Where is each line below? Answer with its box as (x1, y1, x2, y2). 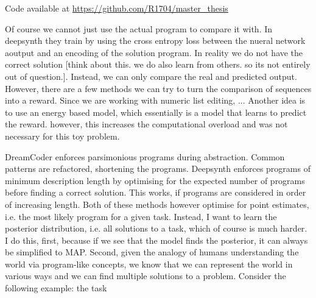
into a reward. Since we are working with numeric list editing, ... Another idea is (5, 94, 306, 107)
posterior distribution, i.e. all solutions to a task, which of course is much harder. (5, 222, 307, 235)
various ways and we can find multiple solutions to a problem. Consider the (5, 269, 286, 282)
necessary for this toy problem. (5, 129, 120, 142)
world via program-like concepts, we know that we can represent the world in (5, 257, 293, 270)
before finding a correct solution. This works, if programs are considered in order (5, 186, 306, 199)
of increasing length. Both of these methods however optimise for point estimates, (5, 197, 309, 210)
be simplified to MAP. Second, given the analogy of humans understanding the (5, 246, 299, 258)
